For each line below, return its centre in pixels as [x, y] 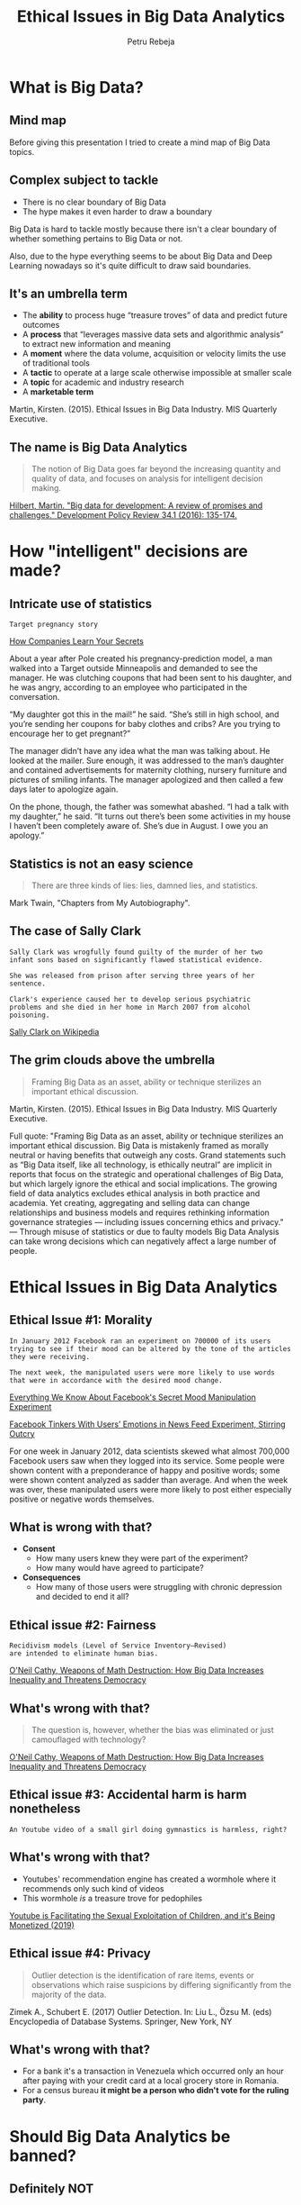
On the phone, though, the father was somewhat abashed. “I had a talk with [149, 807]
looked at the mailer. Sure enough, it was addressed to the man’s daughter [147, 761]
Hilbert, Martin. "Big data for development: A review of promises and [136, 505]
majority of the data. [69, 1994]
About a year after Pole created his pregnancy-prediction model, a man [141, 658]
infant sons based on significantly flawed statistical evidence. [136, 960]
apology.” [27, 836]
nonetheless [45, 1809]
